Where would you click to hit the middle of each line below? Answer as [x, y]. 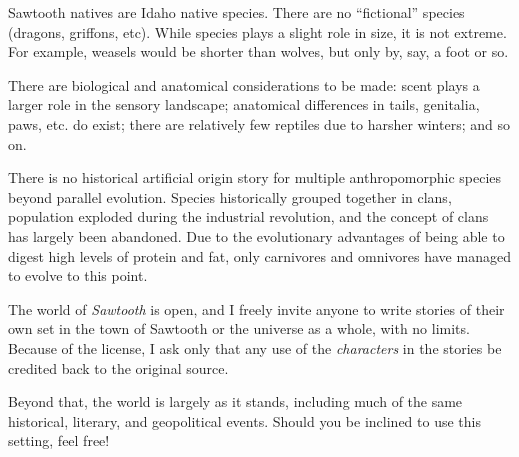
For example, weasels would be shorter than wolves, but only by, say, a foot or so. [258, 51]
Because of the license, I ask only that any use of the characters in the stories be [255, 347]
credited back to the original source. [118, 367]
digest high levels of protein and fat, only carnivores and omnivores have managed [259, 255]
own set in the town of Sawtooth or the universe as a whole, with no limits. [239, 328]
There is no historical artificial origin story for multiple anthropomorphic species [255, 177]
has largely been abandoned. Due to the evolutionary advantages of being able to [256, 235]
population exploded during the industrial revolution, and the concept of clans [248, 216]
